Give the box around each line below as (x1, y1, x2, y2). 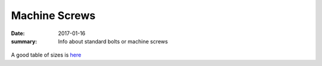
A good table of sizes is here (11, 51, 82, 59)
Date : (11, 30, 25, 37)
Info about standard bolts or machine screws (58, 37, 168, 45)
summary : (11, 37, 38, 45)
